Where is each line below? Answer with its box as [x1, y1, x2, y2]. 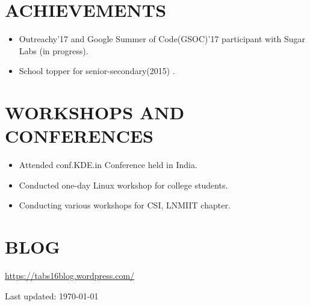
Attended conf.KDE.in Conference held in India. [19, 158, 197, 171]
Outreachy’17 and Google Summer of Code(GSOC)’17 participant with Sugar [19, 33, 306, 45]
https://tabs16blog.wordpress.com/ [5, 269, 135, 282]
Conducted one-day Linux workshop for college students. [19, 178, 228, 191]
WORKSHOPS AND [5, 100, 185, 125]
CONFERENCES [5, 123, 153, 148]
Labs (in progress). [19, 44, 88, 57]
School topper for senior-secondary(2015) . [19, 64, 175, 77]
